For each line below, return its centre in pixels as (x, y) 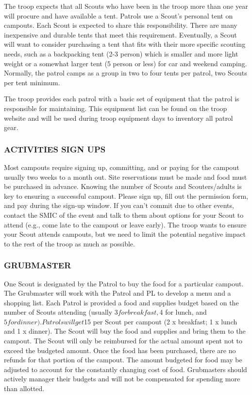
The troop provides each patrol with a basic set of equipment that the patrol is (122, 99)
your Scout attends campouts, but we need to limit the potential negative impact (125, 234)
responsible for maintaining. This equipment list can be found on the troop (116, 108)
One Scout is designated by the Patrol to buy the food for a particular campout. (124, 283)
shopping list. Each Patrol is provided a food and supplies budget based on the (121, 302)
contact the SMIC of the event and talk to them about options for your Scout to (124, 215)
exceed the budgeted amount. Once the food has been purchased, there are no (120, 350)
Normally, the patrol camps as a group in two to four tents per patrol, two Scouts (126, 73)
